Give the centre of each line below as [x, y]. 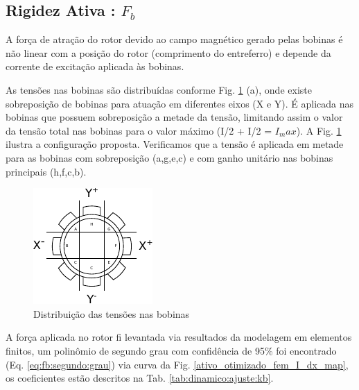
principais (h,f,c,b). [46, 171]
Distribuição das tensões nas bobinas [112, 313]
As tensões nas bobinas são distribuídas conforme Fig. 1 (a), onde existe [159, 89]
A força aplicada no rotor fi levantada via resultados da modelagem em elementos [179, 337]
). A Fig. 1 [319, 130]
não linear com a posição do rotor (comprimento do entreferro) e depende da [168, 52]
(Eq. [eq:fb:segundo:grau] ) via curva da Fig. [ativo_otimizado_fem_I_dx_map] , [177, 364]
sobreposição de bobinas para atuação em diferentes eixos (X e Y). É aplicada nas [180, 103]
